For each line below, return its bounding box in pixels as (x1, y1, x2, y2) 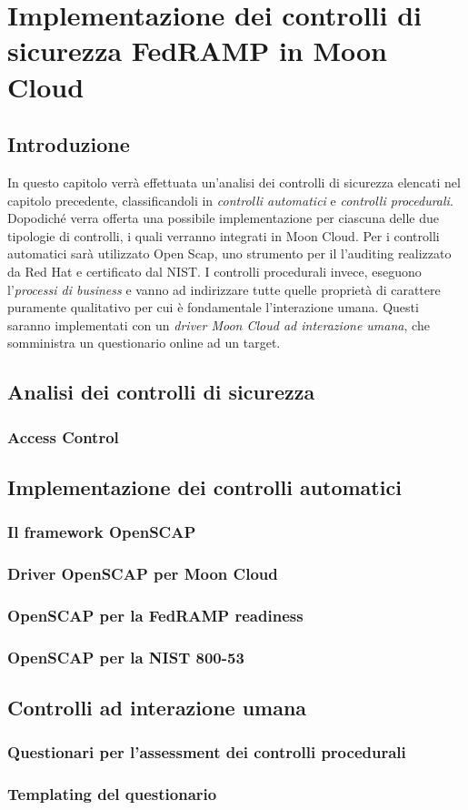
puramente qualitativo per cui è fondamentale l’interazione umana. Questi (7, 298, 419, 317)
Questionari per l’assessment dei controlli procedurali (7, 741, 406, 764)
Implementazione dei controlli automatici (7, 472, 402, 501)
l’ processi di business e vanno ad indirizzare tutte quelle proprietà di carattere (7, 279, 441, 299)
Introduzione (7, 130, 130, 158)
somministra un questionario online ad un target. (7, 333, 281, 352)
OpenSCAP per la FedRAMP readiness (7, 603, 304, 626)
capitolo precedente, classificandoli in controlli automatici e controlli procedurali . (7, 190, 453, 209)
